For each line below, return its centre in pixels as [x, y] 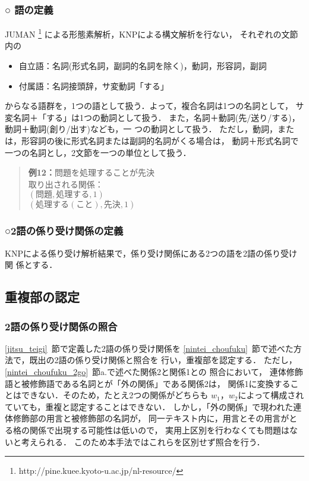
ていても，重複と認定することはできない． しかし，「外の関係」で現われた [149, 406]
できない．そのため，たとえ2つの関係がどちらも [115, 395]
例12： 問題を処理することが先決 [91, 172]
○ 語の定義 [29, 9]
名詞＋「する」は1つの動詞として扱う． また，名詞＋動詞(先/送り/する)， [156, 117]
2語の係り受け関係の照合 [61, 326]
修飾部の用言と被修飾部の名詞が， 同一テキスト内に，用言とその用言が [151, 418]
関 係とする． [31, 265]
